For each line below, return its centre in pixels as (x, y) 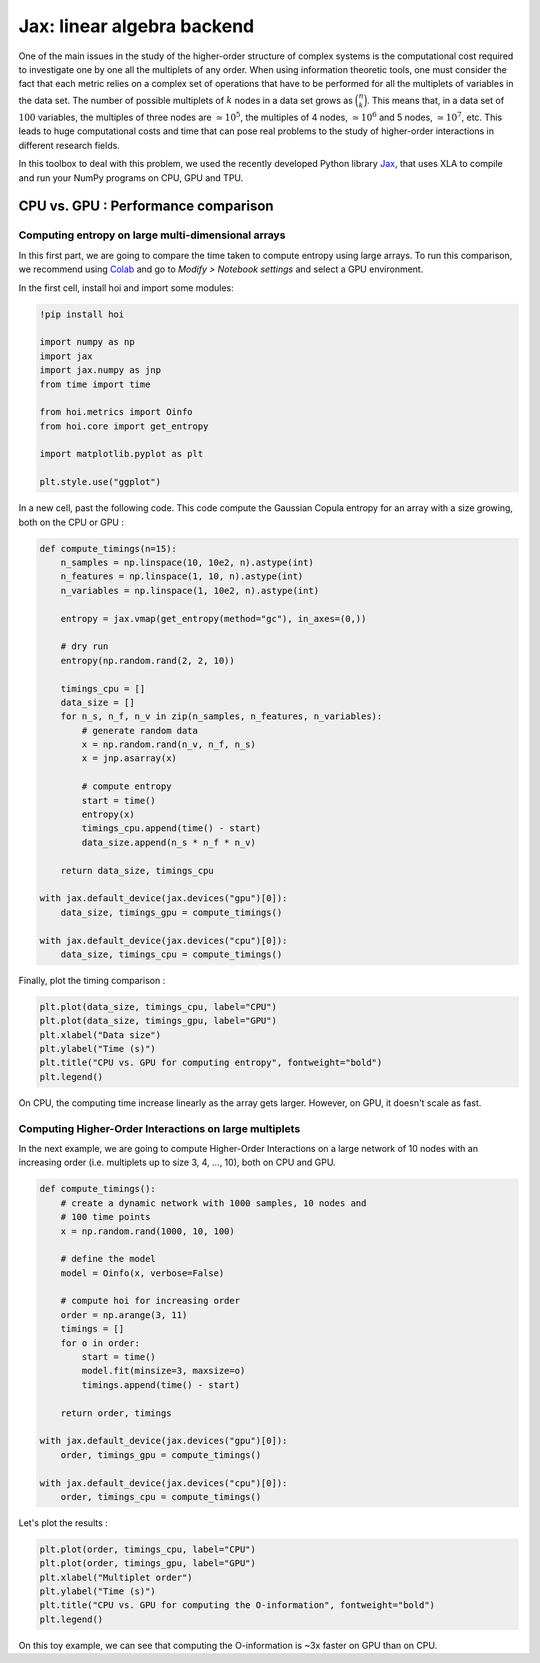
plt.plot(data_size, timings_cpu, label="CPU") (158, 1006)
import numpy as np (87, 342)
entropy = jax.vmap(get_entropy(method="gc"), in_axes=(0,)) (213, 618)
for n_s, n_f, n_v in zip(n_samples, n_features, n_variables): (221, 716)
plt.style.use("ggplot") (100, 482)
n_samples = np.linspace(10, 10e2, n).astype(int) (187, 562)
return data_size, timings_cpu (137, 870)
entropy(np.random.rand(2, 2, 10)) (147, 660)
